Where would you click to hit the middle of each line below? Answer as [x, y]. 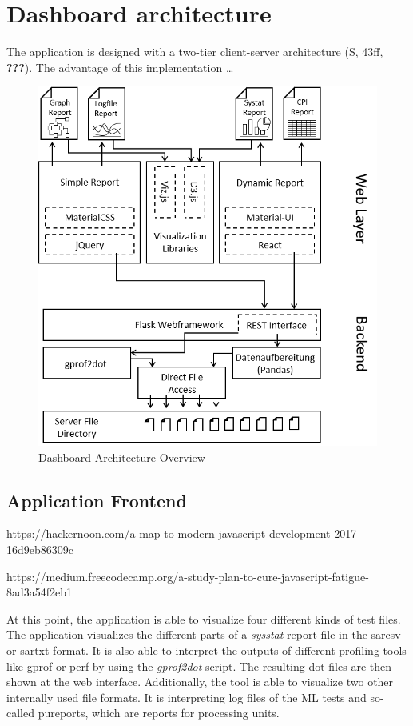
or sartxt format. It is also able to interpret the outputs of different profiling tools [206, 650]
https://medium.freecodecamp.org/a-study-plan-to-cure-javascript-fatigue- [188, 576]
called [20, 713]
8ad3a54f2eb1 [40, 592]
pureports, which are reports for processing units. [159, 713]
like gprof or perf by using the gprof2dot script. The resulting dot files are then [199, 666]
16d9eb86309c [40, 550]
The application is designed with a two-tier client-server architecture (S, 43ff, [195, 52]
